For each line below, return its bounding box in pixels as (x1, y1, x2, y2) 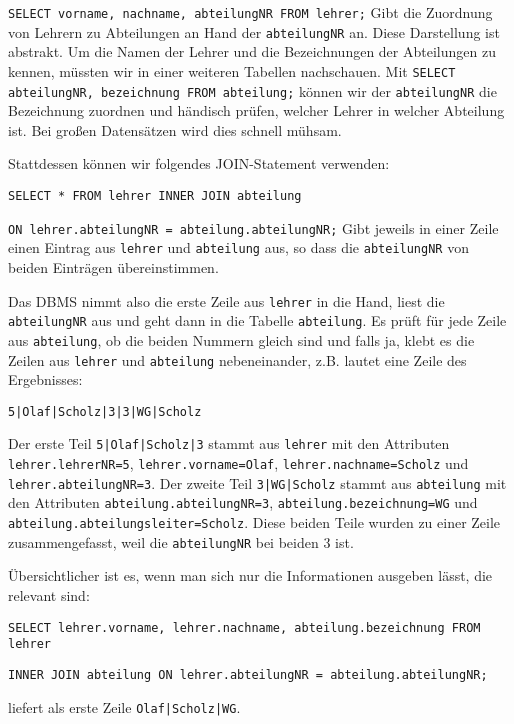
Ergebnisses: (8, 369, 83, 390)
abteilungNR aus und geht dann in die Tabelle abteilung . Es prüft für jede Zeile (8, 310, 507, 331)
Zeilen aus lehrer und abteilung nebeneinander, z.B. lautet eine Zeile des (8, 349, 467, 370)
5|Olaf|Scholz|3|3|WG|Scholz (8, 404, 202, 419)
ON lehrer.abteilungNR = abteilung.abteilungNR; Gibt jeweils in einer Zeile (8, 217, 499, 238)
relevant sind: (8, 584, 90, 605)
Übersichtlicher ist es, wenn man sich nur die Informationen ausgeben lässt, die (8, 565, 493, 586)
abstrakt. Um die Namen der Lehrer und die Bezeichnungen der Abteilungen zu (8, 41, 496, 62)
